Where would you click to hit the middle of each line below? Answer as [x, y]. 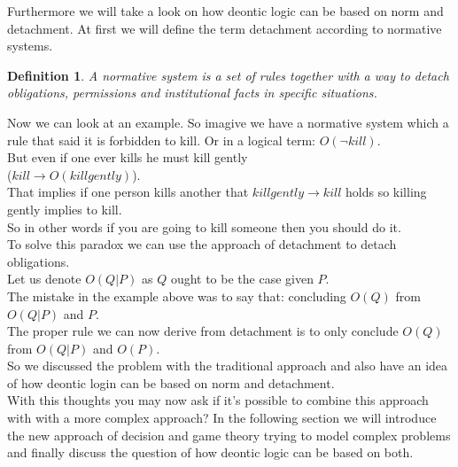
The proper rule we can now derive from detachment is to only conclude [203, 331]
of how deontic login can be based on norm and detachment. [171, 382]
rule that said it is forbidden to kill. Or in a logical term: [162, 140]
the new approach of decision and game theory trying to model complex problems [229, 435]
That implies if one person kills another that [128, 192]
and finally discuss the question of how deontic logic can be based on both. [210, 452]
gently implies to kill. [65, 209]
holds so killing [386, 192]
